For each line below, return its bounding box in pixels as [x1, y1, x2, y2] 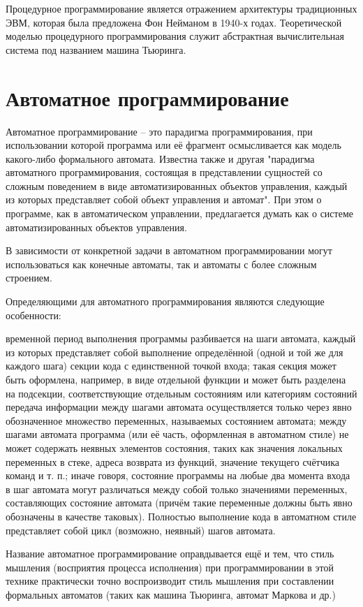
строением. [6, 270, 52, 285]
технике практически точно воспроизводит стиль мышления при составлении [6, 573, 334, 588]
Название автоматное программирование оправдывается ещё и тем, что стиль [6, 546, 334, 561]
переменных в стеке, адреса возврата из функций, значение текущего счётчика [6, 454, 340, 469]
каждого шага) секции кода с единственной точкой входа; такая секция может [6, 358, 336, 373]
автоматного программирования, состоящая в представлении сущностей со [6, 165, 323, 180]
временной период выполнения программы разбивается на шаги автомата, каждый [6, 331, 356, 346]
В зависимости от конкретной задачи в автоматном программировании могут [6, 243, 332, 258]
